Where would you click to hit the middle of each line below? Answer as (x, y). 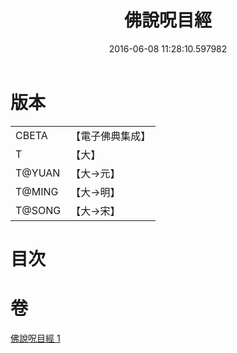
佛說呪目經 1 (35, 338)
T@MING (37, 191)
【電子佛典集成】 (111, 136)
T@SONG (38, 210)
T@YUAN (38, 173)
